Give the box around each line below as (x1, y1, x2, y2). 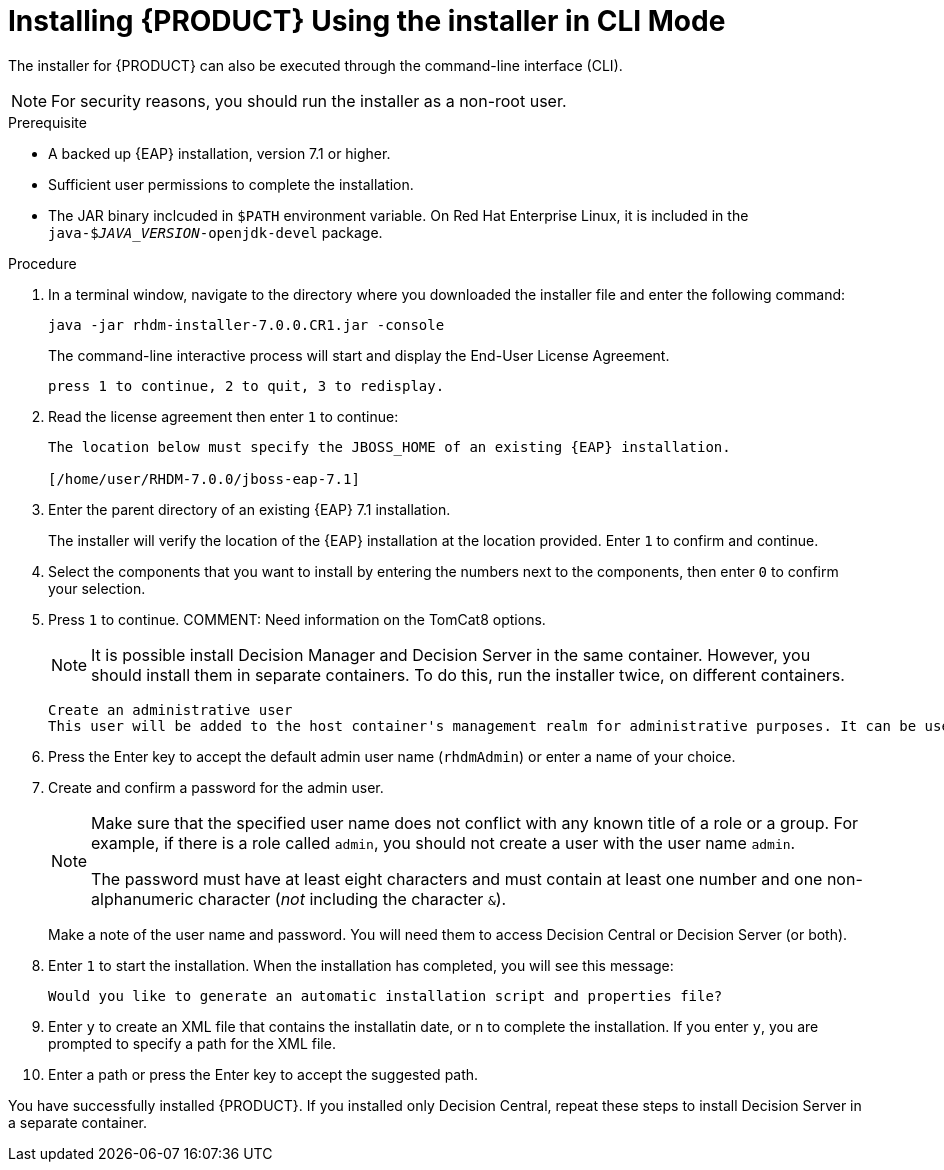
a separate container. (8, 1113, 148, 1131)
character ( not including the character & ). (198, 888, 507, 909)
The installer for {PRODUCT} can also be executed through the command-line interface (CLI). (8, 56, 623, 74)
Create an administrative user (48, 701, 293, 718)
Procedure (8, 254, 77, 272)
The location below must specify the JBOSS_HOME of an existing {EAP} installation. (48, 438, 731, 455)
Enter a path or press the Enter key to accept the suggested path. (48, 1065, 479, 1083)
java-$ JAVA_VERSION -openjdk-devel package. (48, 223, 383, 241)
